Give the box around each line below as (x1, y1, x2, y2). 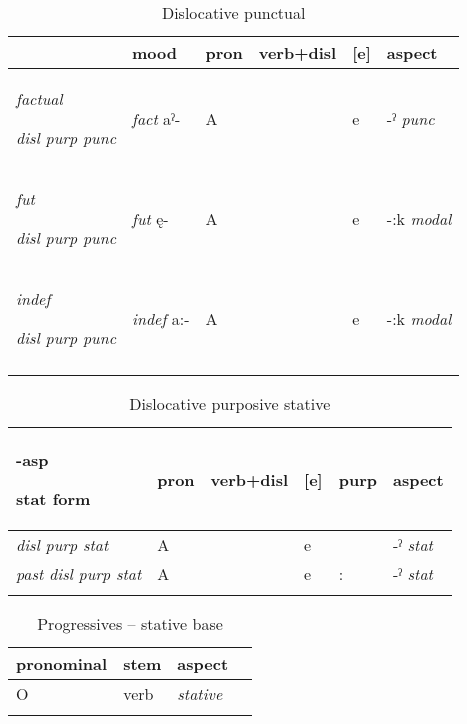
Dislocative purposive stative (129, 392, 331, 415)
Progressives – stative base (37, 612, 223, 635)
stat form (16, 487, 91, 510)
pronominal (16, 652, 108, 675)
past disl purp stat (16, 562, 142, 585)
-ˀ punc (386, 106, 435, 130)
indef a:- (132, 306, 190, 330)
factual (16, 87, 63, 110)
